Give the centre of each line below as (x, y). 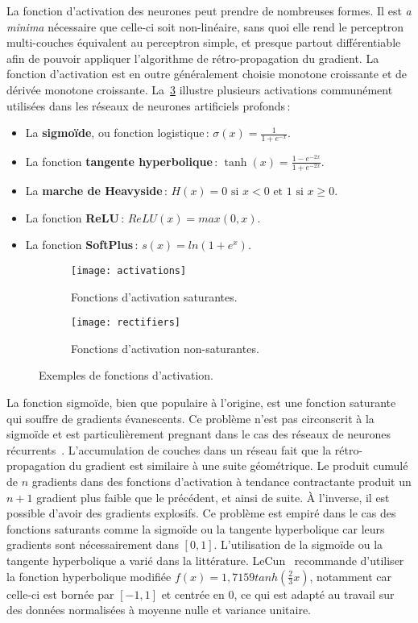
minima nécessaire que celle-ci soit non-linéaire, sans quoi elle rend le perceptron (205, 26)
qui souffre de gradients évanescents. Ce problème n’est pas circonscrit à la (190, 418)
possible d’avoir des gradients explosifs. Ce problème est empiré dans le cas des (201, 513)
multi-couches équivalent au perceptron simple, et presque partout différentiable (204, 42)
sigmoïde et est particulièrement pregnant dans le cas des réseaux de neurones (199, 434)
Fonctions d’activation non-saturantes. (165, 348)
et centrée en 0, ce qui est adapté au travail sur (278, 594)
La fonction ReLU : (75, 217)
